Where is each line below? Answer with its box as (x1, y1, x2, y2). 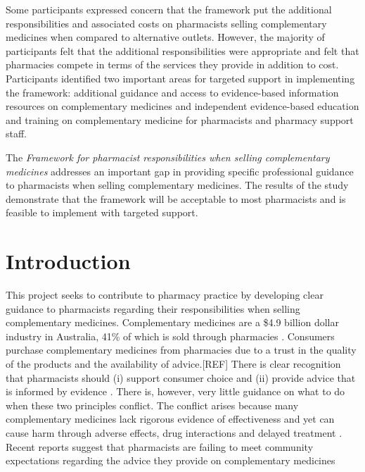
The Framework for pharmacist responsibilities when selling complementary (6, 149, 330, 164)
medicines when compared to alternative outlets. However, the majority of (6, 30, 325, 44)
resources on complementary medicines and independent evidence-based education (6, 99, 359, 113)
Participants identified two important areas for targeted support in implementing (6, 70, 355, 85)
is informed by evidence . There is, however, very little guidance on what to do (6, 384, 345, 399)
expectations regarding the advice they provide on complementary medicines (6, 453, 335, 468)
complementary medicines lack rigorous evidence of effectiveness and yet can (6, 411, 335, 426)
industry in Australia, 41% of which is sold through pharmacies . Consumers (6, 328, 335, 343)
